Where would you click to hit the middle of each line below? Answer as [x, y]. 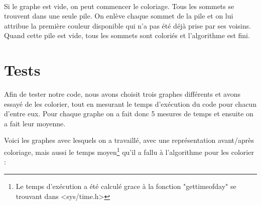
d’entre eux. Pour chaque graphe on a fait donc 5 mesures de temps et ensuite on [129, 114]
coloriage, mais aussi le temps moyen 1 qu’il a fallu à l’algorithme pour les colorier [129, 151]
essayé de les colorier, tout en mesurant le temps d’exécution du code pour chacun [130, 104]
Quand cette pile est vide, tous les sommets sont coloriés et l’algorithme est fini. [127, 35]
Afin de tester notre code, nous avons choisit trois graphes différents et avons [122, 94]
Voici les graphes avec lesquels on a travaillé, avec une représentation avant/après [129, 140]
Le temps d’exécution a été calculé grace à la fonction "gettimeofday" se [126, 186]
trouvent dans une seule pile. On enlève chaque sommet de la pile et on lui [119, 16]
